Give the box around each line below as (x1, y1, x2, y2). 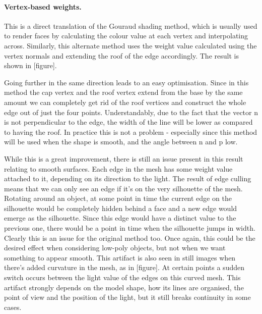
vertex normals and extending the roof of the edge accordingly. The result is (4, 50, 239, 61)
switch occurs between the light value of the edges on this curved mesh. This (4, 272, 241, 283)
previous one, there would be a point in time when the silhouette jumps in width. (4, 223, 255, 233)
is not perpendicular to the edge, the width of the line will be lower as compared (4, 117, 253, 127)
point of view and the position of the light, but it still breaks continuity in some (4, 292, 251, 302)
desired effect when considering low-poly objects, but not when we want (4, 242, 226, 253)
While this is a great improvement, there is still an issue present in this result (4, 153, 243, 164)
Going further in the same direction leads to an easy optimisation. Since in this (4, 77, 249, 87)
